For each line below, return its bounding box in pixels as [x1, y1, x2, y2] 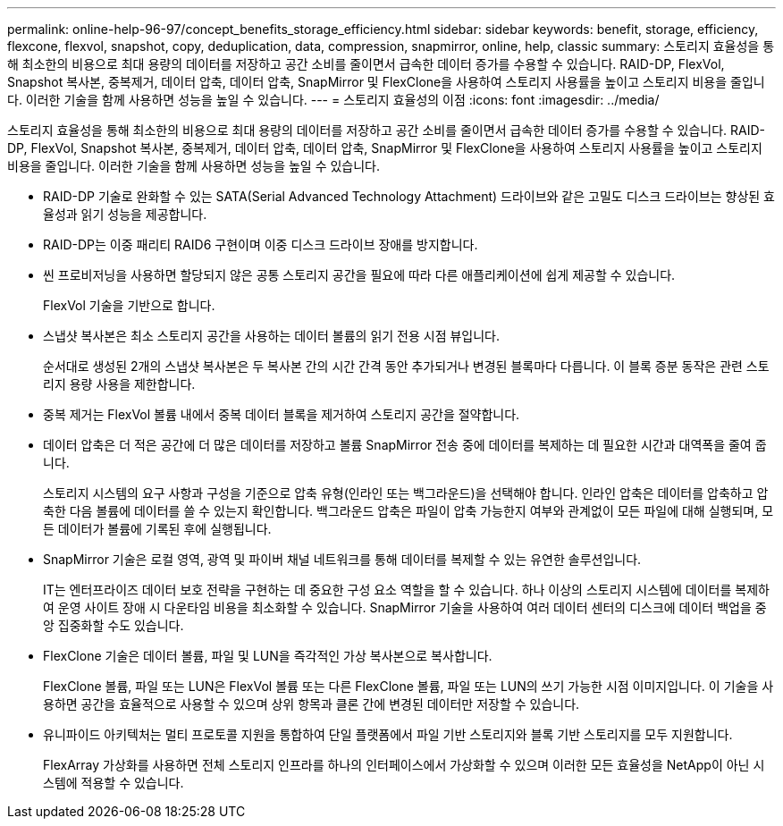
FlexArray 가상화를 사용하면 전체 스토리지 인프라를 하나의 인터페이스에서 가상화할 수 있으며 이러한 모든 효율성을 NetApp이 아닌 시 [43, 757, 765, 772]
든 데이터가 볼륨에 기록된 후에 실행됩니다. [43, 521, 272, 536]
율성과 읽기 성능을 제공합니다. [43, 206, 207, 222]
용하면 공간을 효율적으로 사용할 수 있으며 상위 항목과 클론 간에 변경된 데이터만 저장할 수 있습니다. [43, 696, 580, 712]
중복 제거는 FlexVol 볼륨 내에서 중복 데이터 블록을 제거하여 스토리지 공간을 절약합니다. [43, 407, 520, 422]
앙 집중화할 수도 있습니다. [43, 618, 184, 633]
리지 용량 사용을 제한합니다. [43, 376, 196, 392]
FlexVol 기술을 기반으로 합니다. [43, 298, 215, 313]
